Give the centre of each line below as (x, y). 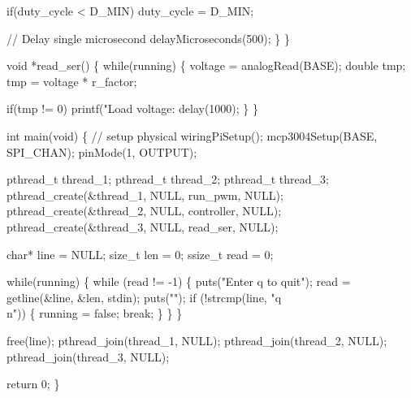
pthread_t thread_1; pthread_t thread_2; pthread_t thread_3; (168, 179)
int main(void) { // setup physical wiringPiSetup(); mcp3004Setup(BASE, (192, 135)
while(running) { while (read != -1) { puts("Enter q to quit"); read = (179, 281)
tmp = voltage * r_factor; (72, 81)
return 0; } (33, 384)
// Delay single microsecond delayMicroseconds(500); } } (148, 38)
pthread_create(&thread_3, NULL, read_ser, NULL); (143, 226)
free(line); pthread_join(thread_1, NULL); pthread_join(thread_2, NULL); (197, 340)
